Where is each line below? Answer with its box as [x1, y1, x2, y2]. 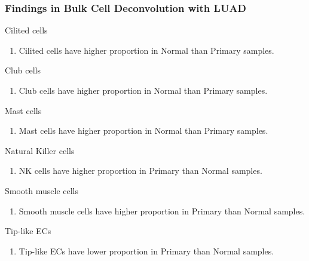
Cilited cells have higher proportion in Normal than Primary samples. [19, 44, 274, 56]
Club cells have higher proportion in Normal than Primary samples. [19, 84, 268, 96]
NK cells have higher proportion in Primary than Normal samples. [19, 164, 262, 177]
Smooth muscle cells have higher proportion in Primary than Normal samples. [19, 204, 305, 217]
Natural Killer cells [5, 144, 75, 156]
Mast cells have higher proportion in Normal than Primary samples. [19, 124, 268, 137]
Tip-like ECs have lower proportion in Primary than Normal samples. [19, 244, 274, 257]
